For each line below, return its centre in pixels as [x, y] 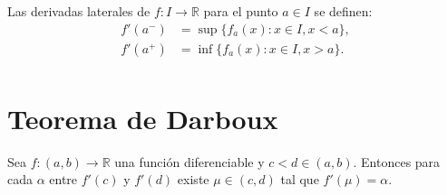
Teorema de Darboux [143, 118]
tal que [300, 179]
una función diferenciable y [189, 161]
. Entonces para [397, 161]
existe [193, 179]
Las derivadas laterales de [79, 11]
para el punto [241, 11]
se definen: [343, 11]
